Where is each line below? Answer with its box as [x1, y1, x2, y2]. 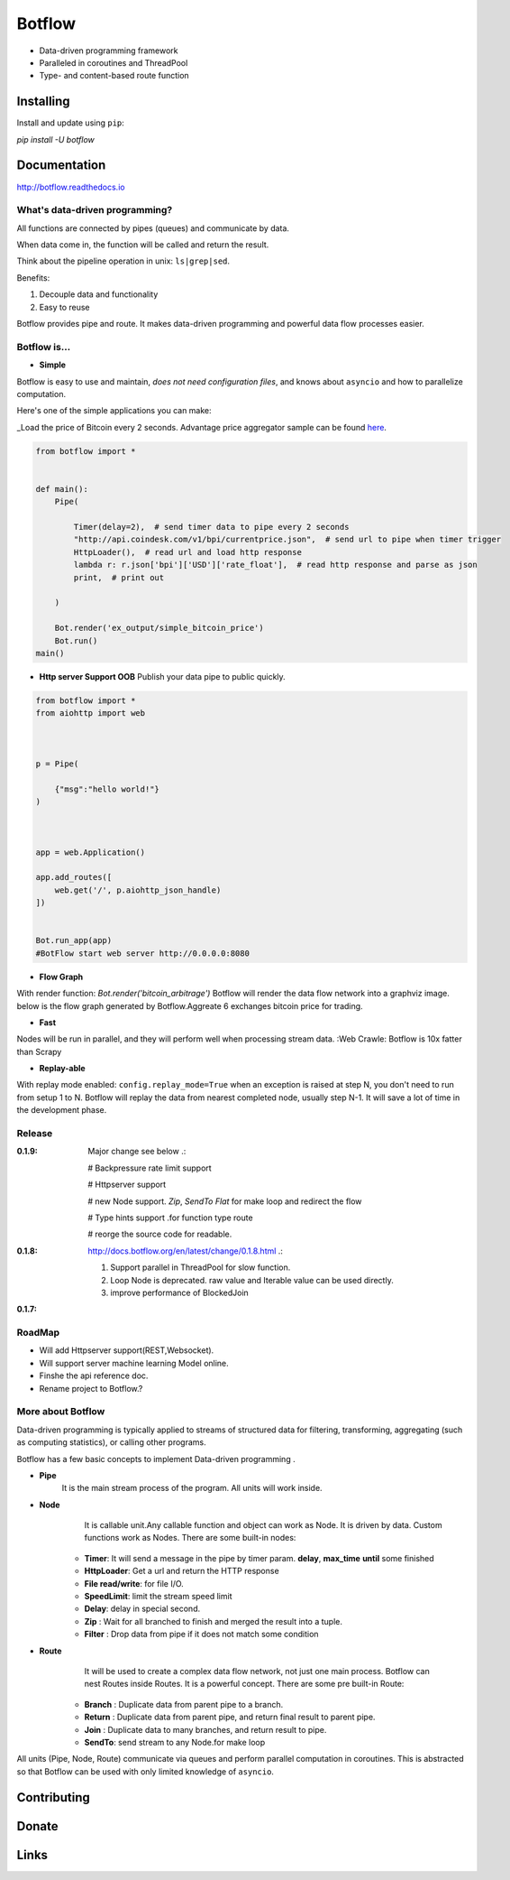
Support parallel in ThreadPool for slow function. [110, 1262, 291, 1273]
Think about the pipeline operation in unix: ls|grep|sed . [16, 255, 230, 266]
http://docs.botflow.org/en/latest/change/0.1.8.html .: [87, 1246, 284, 1256]
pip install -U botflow [16, 134, 95, 144]
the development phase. [16, 1105, 107, 1116]
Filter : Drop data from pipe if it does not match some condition [84, 1629, 319, 1640]
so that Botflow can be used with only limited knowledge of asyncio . [16, 1765, 275, 1777]
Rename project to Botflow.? [39, 1383, 143, 1394]
